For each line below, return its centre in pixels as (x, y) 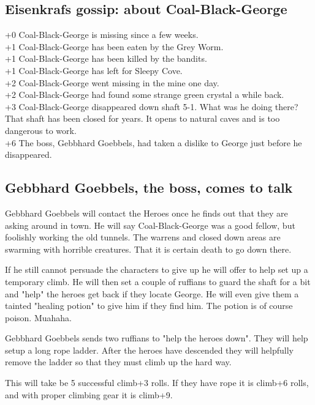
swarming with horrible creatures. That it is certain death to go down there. (148, 249)
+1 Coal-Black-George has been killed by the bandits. (106, 58)
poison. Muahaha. (39, 317)
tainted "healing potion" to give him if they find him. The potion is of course (149, 306)
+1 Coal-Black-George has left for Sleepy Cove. (94, 70)
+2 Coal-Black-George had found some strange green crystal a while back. (145, 95)
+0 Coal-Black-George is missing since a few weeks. (102, 35)
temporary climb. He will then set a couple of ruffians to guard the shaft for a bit (158, 281)
